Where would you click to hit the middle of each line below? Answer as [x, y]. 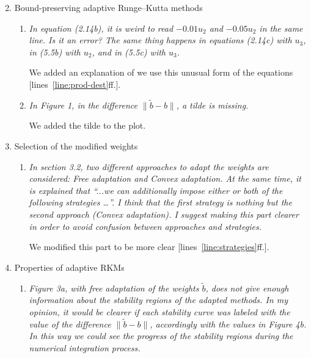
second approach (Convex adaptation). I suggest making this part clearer [164, 214]
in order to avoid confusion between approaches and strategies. [145, 226]
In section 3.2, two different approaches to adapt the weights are [149, 166]
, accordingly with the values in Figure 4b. [228, 324]
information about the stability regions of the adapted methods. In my [158, 300]
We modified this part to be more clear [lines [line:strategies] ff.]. [149, 247]
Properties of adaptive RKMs [69, 267]
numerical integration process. [85, 347]
